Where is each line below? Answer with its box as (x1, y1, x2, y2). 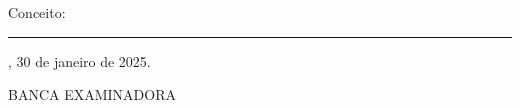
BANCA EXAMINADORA (8, 84, 176, 105)
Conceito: (8, 2, 66, 22)
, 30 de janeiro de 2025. (8, 50, 151, 71)
